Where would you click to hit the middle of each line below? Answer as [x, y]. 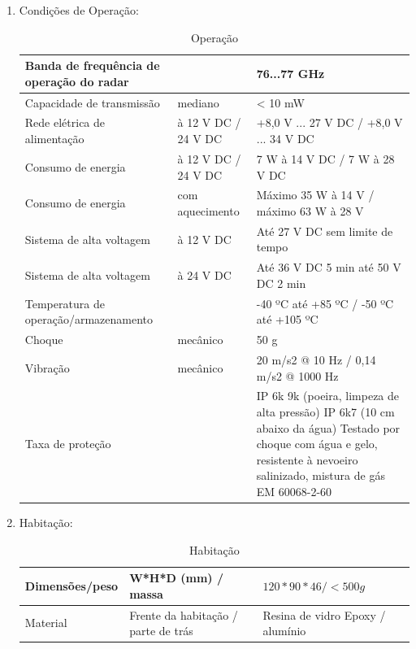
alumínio [284, 631]
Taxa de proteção [68, 444]
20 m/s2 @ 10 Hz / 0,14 [316, 359]
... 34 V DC [285, 139]
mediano [198, 102]
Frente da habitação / [184, 614]
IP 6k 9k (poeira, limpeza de [328, 396]
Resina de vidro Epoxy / [324, 614]
